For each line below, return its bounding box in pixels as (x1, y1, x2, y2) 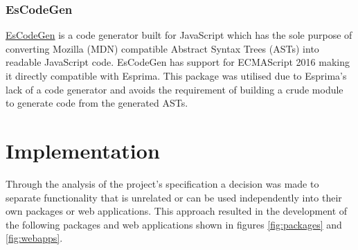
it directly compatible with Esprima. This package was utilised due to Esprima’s (6, 69, 347, 82)
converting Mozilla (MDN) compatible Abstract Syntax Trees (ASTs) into (6, 41, 319, 55)
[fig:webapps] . (6, 231, 63, 245)
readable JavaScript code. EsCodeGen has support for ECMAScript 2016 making (6, 55, 350, 69)
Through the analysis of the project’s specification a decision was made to (6, 176, 319, 190)
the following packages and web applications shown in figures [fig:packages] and (6, 217, 342, 231)
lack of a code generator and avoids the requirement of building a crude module (6, 82, 343, 96)
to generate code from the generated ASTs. (6, 96, 188, 110)
